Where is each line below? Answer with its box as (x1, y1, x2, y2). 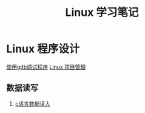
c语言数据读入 (15, 100, 50, 107)
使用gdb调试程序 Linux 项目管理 (6, 63, 86, 70)
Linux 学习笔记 (65, 5, 139, 19)
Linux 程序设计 (6, 42, 80, 56)
